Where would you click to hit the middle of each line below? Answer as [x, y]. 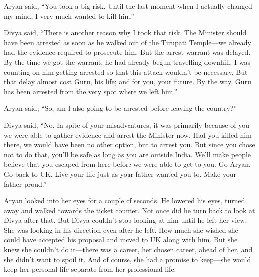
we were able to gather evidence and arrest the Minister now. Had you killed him [128, 135]
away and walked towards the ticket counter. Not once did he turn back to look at [129, 210]
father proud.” [25, 183]
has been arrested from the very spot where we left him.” [91, 91]
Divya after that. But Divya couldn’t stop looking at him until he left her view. [126, 220]
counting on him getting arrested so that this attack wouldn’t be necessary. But [126, 72]
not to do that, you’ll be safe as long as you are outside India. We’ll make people [128, 154]
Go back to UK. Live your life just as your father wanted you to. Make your [120, 173]
